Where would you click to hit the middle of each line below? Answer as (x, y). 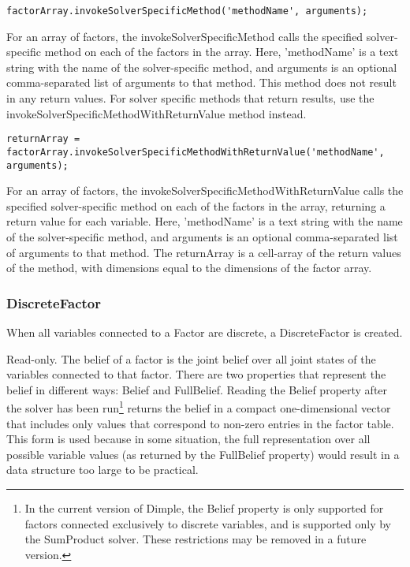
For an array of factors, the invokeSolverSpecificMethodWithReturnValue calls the (205, 190)
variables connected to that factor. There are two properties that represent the (196, 374)
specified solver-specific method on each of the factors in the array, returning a (196, 205)
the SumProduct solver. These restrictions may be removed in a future (196, 539)
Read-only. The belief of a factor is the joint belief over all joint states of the (191, 358)
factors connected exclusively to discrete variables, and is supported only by (208, 523)
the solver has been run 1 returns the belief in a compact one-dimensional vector (199, 407)
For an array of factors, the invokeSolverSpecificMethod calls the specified (185, 36)
